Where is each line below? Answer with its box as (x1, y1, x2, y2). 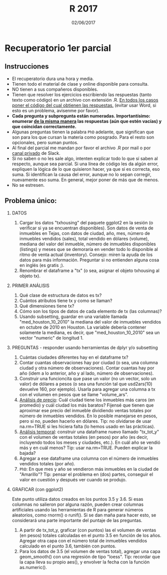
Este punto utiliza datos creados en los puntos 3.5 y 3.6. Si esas (11, 496, 143, 502)
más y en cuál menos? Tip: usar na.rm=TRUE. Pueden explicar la (19, 444, 153, 451)
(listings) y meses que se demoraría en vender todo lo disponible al (19, 246, 158, 252)
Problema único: (4, 196, 57, 205)
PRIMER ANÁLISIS (11, 282, 49, 289)
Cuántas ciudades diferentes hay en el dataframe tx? (19, 354, 128, 360)
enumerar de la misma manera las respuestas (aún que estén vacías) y (11, 118, 162, 124)
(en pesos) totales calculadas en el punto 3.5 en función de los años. (19, 532, 161, 538)
